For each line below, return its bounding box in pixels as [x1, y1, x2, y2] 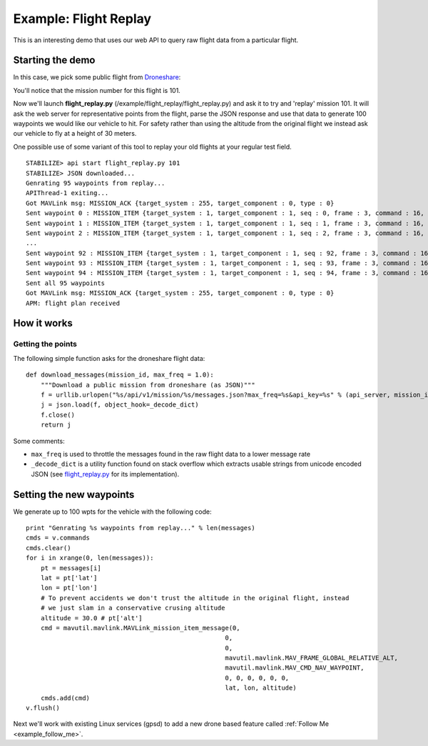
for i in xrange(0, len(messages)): [26, 554, 154, 562]
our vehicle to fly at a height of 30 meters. [13, 129, 137, 138]
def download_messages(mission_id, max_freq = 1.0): [26, 371, 214, 379]
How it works [13, 317, 73, 329]
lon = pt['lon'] [40, 584, 98, 592]
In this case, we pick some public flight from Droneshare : [13, 73, 181, 81]
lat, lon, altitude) [225, 684, 297, 692]
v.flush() [26, 704, 60, 712]
